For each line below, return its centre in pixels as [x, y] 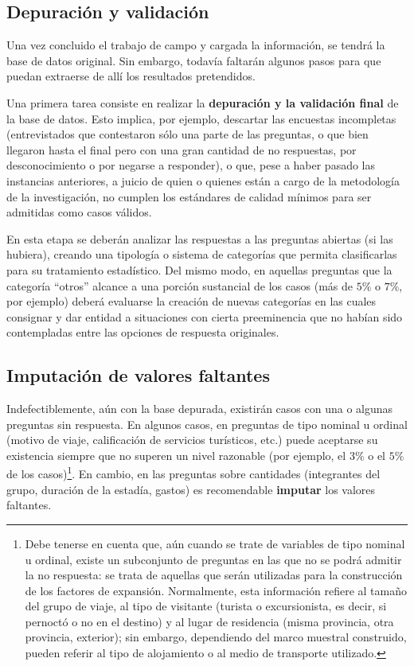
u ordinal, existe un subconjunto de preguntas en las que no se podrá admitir [213, 559]
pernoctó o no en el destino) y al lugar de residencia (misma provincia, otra [209, 621]
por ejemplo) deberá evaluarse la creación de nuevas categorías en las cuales [191, 301]
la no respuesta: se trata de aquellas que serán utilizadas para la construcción [214, 575]
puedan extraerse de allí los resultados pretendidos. [131, 76]
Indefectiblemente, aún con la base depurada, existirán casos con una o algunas [200, 409]
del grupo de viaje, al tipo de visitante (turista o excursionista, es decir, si [206, 606]
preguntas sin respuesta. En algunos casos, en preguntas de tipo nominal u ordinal [207, 424]
